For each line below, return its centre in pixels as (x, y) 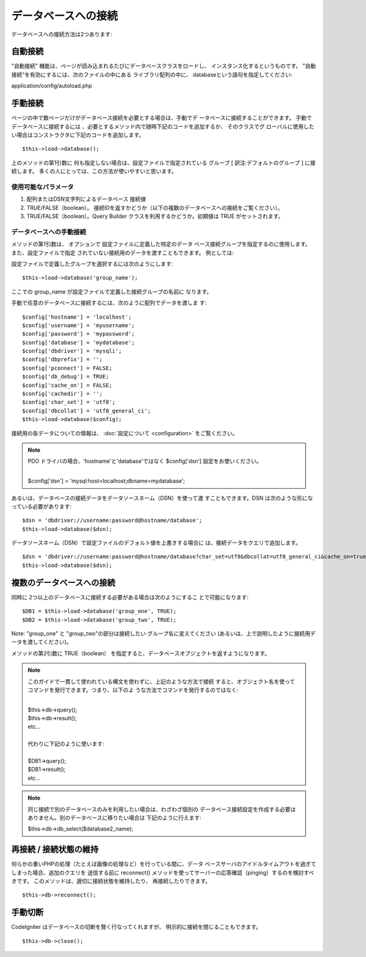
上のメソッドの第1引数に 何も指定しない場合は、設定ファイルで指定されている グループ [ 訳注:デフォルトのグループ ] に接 (163, 162)
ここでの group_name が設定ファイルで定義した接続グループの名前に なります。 (112, 291)
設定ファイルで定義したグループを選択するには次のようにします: (92, 264)
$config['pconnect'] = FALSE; (67, 368)
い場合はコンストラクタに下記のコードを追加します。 (78, 135)
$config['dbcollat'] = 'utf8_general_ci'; (87, 411)
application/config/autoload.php (52, 86)
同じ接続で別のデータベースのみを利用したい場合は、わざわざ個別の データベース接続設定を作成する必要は (162, 809)
